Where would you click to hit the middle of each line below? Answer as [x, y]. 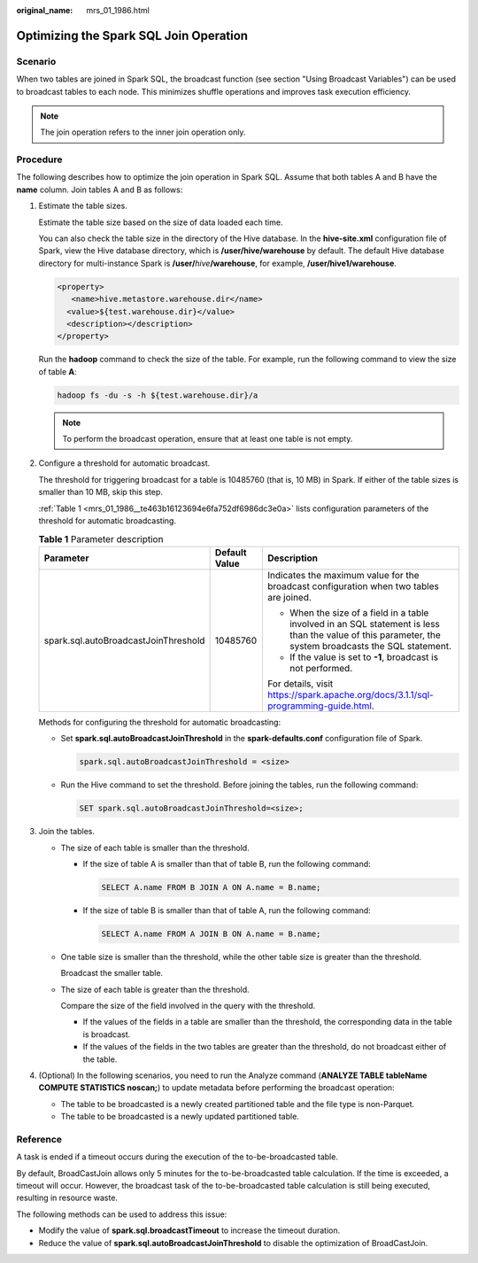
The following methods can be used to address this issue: [122, 1214]
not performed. [321, 668]
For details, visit [300, 684]
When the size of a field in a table [359, 613]
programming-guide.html [319, 706]
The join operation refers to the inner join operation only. [143, 132]
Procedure [39, 159]
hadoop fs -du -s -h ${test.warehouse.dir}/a [158, 395]
